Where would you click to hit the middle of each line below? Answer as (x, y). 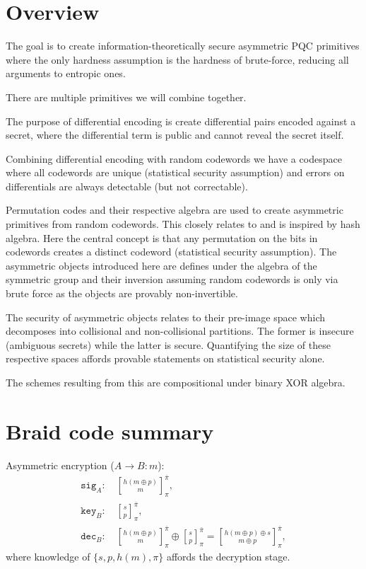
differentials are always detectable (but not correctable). (127, 186)
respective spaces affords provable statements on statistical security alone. (165, 358)
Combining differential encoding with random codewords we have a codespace (174, 158)
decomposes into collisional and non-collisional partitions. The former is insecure (180, 331)
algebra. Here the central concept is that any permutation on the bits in (162, 237)
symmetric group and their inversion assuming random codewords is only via (172, 279)
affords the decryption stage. (228, 556)
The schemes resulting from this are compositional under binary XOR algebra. (176, 382)
